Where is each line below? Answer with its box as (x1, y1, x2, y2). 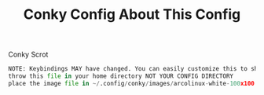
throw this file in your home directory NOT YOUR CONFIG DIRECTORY (8, 72, 234, 80)
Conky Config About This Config (23, 5, 241, 24)
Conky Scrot (8, 49, 49, 60)
